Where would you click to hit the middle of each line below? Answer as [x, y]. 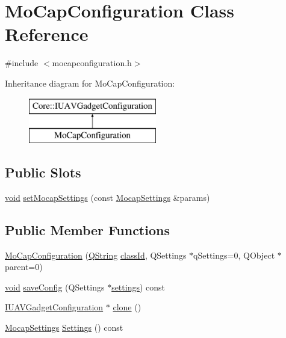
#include [22, 63]
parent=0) [24, 267]
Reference [47, 34]
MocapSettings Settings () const [64, 327]
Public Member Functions [87, 229]
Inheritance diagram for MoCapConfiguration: [90, 83]
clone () [127, 307]
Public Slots [43, 172]
